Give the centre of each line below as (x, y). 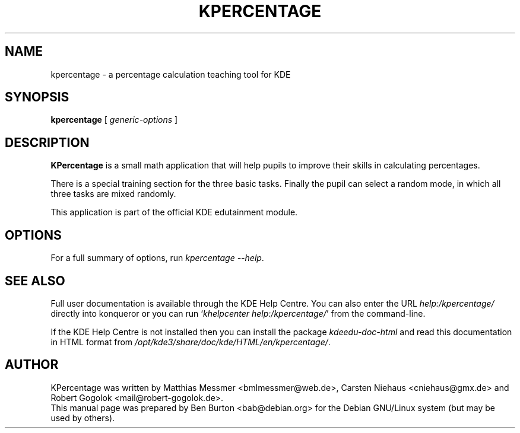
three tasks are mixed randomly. (113, 194)
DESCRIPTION (47, 142)
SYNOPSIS (37, 97)
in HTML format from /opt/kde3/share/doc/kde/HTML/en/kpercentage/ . (191, 342)
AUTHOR (32, 365)
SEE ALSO (35, 281)
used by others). (83, 418)
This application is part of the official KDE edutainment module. (174, 212)
